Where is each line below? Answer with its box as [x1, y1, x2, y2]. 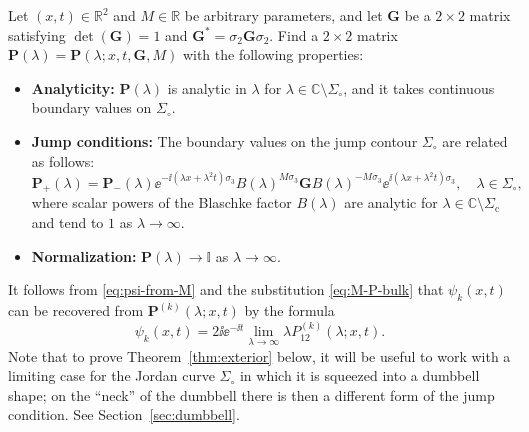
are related [442, 130, 508, 151]
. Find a [269, 24, 319, 45]
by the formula [244, 300, 335, 321]
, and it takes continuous [343, 77, 495, 98]
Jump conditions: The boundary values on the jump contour [31, 130, 418, 151]
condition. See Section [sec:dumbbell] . [8, 404, 240, 425]
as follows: [31, 150, 95, 171]
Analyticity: [31, 77, 115, 98]
